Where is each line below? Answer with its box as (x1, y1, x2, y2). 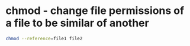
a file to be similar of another (5, 16, 149, 30)
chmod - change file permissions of (5, 4, 185, 17)
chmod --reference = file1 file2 (5, 36, 83, 41)
